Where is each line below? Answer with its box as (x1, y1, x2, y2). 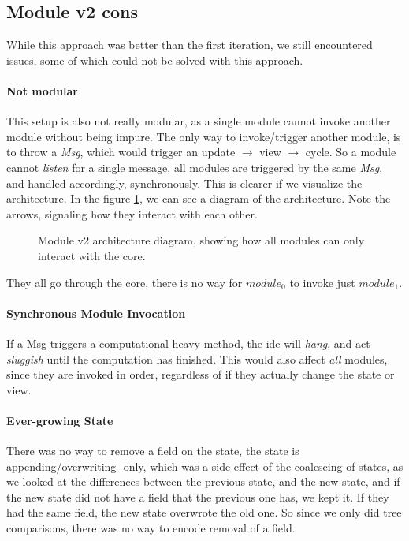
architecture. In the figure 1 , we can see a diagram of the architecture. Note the (6, 190, 391, 207)
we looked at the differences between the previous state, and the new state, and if (6, 473, 400, 490)
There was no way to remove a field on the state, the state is (6, 442, 299, 459)
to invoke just (289, 274, 355, 290)
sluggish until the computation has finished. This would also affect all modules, (6, 350, 388, 367)
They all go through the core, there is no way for (6, 274, 243, 290)
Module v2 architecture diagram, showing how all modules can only (38, 232, 365, 248)
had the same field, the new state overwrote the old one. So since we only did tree (6, 504, 402, 520)
